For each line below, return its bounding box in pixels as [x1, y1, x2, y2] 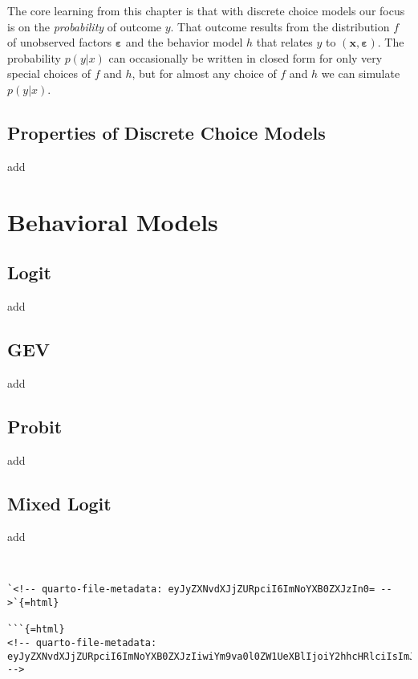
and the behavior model [125, 34, 243, 51]
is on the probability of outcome [7, 18, 162, 35]
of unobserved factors [7, 34, 112, 51]
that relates [256, 34, 313, 51]
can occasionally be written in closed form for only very [108, 49, 383, 66]
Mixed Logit [7, 490, 112, 515]
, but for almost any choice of [132, 65, 277, 82]
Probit [7, 413, 63, 438]
